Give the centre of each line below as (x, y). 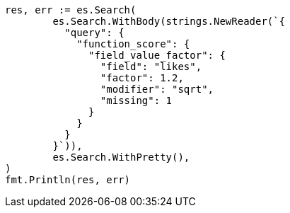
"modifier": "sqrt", (157, 89)
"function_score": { (133, 44)
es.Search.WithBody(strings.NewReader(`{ (169, 21)
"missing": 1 (136, 100)
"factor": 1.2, (142, 78)
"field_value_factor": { (157, 55)
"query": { (94, 33)
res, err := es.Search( (71, 10)
